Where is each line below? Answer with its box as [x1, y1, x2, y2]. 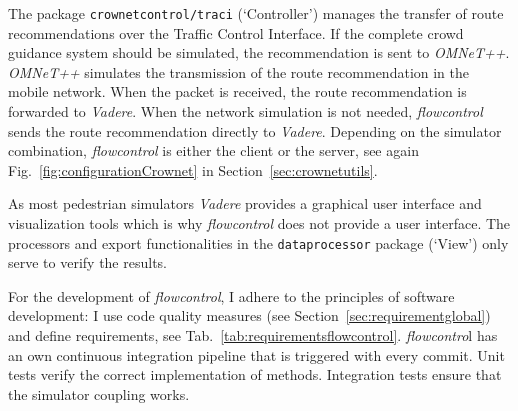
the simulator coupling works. [8, 383, 190, 404]
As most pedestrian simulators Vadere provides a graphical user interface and [8, 193, 482, 214]
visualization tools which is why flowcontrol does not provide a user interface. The [8, 213, 511, 233]
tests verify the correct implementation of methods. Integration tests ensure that [8, 364, 502, 385]
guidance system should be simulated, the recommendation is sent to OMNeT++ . [8, 42, 510, 63]
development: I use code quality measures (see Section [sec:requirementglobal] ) [8, 305, 491, 326]
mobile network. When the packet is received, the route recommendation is [8, 81, 467, 102]
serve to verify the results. [8, 252, 167, 273]
